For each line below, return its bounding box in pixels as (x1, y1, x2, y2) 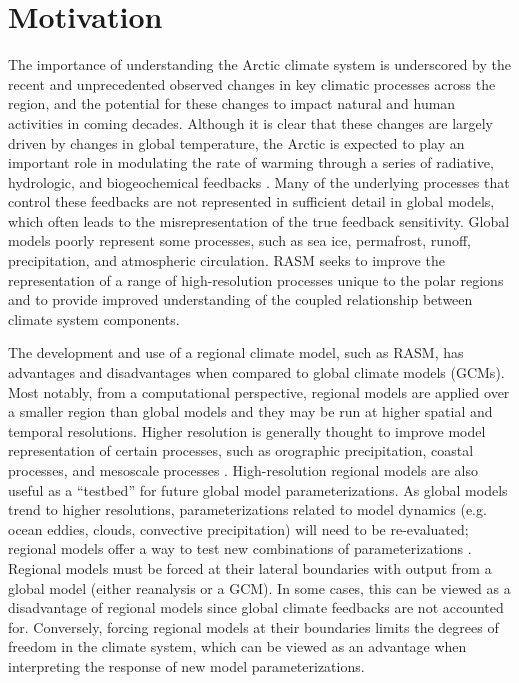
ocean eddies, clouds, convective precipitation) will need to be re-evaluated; (8, 518, 469, 539)
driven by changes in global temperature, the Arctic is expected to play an (8, 132, 465, 153)
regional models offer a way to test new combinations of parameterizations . (8, 538, 472, 559)
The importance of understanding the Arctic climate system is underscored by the (8, 54, 512, 75)
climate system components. (8, 308, 180, 329)
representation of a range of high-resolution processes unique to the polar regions (8, 269, 504, 290)
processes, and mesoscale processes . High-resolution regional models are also (8, 460, 478, 480)
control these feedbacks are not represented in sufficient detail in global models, (8, 191, 495, 212)
